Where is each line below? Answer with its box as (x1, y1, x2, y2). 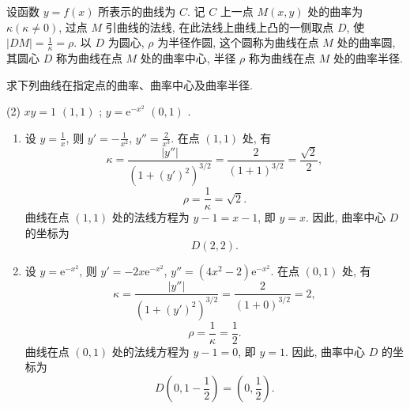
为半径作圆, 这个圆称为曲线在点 (157, 34, 319, 51)
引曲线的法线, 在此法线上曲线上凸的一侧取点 (105, 18, 334, 35)
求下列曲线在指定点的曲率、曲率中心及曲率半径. (6, 76, 253, 93)
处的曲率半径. (333, 50, 403, 66)
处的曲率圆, (337, 34, 396, 51)
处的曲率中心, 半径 (140, 50, 236, 66)
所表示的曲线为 (98, 3, 176, 19)
